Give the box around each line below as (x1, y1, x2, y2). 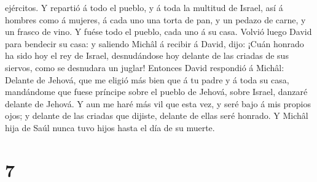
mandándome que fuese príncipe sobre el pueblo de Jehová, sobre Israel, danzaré (5, 85, 308, 98)
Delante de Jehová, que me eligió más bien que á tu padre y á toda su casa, (5, 73, 289, 86)
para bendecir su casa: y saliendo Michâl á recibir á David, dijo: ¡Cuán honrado (5, 37, 304, 50)
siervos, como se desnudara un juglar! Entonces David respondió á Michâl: (5, 61, 284, 74)
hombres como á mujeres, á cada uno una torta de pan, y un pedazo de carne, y (5, 13, 306, 26)
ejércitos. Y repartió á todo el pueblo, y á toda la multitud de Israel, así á (5, 1, 283, 13)
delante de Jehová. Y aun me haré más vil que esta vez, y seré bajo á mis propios (5, 97, 311, 110)
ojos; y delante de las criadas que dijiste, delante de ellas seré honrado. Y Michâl (5, 109, 308, 122)
